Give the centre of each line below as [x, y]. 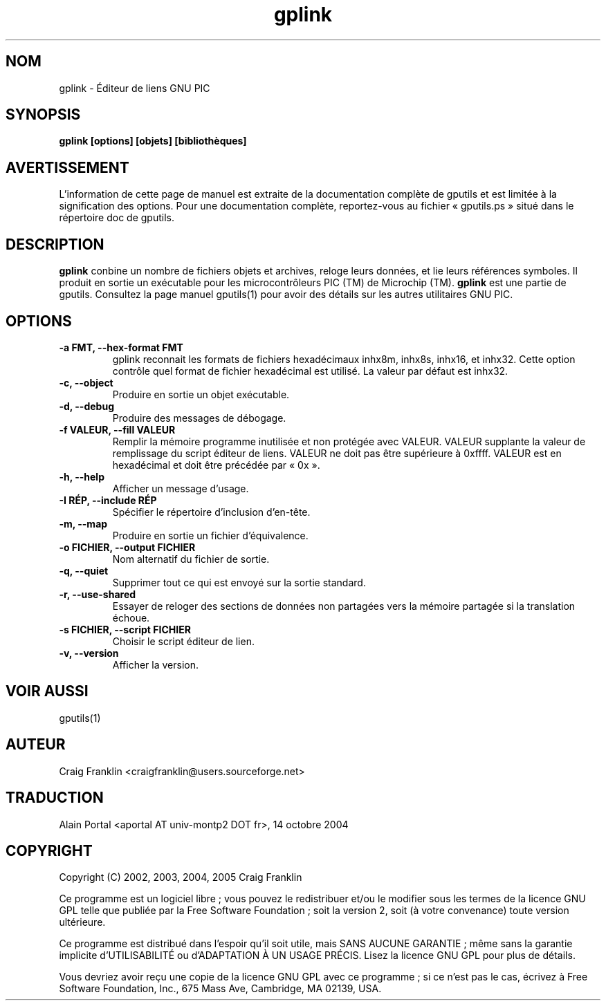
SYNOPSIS [43, 115]
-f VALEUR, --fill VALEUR [117, 429]
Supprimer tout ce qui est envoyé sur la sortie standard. [239, 582]
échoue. [131, 617]
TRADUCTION [55, 798]
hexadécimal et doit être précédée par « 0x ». [216, 465]
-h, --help [82, 476]
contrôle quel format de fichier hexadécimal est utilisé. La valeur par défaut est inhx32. [310, 371]
